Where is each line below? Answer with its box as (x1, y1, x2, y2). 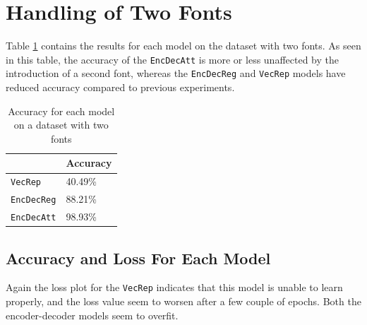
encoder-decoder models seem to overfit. (6, 307, 179, 322)
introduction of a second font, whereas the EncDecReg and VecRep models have (6, 66, 346, 81)
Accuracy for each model (8, 103, 115, 118)
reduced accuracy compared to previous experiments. (6, 80, 235, 95)
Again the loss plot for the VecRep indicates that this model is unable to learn (6, 280, 343, 295)
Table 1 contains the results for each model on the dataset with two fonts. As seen (6, 38, 361, 53)
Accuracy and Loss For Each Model (6, 247, 271, 268)
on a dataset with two (13, 117, 109, 132)
